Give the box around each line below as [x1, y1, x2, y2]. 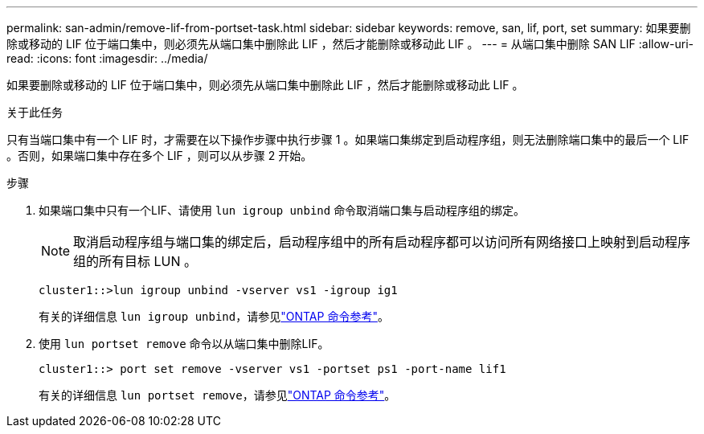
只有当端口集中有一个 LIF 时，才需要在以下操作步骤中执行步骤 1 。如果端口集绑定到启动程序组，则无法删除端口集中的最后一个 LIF [6, 133, 690, 146]
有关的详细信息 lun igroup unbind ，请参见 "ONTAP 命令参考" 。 [39, 309, 389, 323]
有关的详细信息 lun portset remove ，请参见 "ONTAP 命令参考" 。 [39, 388, 396, 402]
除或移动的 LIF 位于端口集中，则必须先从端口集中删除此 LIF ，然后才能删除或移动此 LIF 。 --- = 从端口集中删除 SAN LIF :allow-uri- [6, 37, 694, 51]
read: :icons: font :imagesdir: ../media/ [6, 51, 208, 65]
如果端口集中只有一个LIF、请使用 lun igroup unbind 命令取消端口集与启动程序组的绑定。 [39, 203, 526, 217]
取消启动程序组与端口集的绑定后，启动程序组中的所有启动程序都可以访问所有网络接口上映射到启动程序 [73, 234, 691, 250]
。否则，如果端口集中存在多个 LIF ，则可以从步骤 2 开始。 [6, 149, 313, 162]
